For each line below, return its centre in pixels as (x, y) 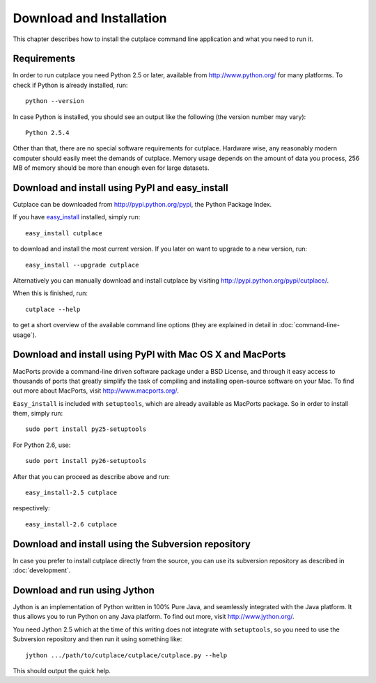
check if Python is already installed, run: (70, 85)
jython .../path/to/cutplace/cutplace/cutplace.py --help (126, 655)
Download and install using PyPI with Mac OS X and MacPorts (149, 355)
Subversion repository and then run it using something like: (97, 639)
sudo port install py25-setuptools (86, 429)
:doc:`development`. (42, 570)
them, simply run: (38, 414)
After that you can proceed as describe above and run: (92, 476)
